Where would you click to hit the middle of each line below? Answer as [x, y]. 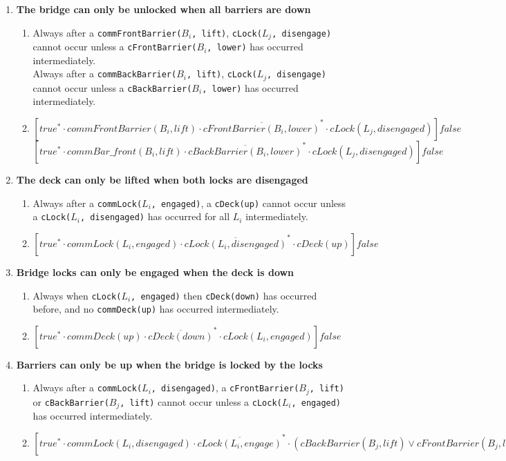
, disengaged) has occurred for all [155, 216]
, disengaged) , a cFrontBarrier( [225, 388]
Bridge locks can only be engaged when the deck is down [155, 272]
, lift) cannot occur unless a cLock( [201, 401]
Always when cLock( [77, 295]
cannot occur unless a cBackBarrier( [112, 87]
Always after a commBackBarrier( [105, 73]
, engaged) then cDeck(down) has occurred [224, 295]
